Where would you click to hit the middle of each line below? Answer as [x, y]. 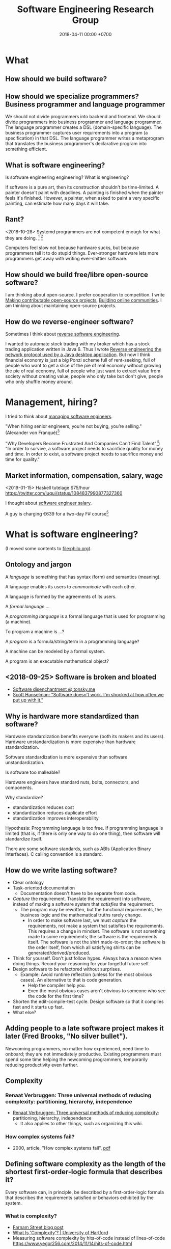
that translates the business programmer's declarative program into [76, 144]
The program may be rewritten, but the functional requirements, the [91, 909]
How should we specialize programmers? [72, 96]
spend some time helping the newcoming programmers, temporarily [77, 1059]
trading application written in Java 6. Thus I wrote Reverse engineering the [83, 349]
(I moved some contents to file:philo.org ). [49, 548]
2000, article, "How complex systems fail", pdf [61, 1148]
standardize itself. [24, 839]
